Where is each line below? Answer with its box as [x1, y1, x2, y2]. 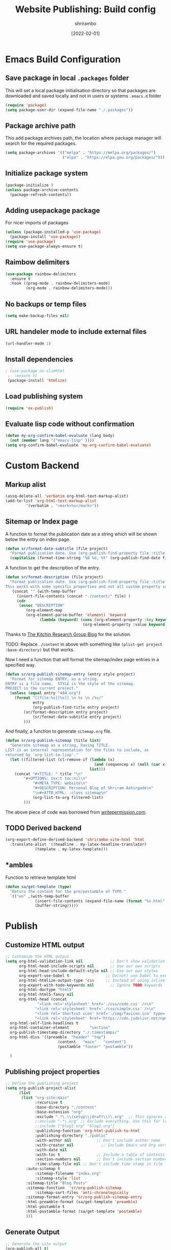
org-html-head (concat [18, 997, 67, 1002]
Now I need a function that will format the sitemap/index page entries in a [5, 656, 159, 662]
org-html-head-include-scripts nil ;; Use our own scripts [18, 963, 160, 969]
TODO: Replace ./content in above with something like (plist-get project [5, 641, 163, 647]
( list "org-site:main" [21, 1095, 70, 1101]
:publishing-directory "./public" [35, 1133, 108, 1138]
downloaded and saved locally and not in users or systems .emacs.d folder [5, 93, 161, 99]
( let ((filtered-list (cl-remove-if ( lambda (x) [10, 757, 115, 762]
